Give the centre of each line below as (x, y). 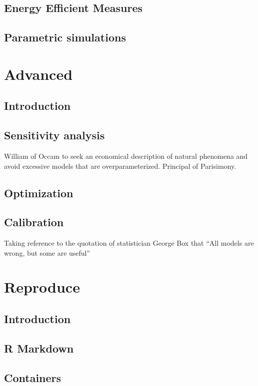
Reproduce (42, 287)
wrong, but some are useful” (47, 252)
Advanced (38, 74)
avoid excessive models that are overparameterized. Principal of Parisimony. (120, 166)
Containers (33, 377)
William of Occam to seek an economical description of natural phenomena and (126, 156)
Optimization (39, 193)
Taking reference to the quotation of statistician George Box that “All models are (129, 243)
